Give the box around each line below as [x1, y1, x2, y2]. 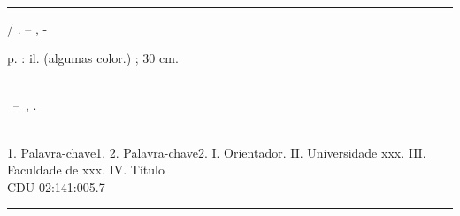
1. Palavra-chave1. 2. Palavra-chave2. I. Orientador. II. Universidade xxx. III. [7, 143, 426, 161]
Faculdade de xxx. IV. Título [7, 160, 165, 179]
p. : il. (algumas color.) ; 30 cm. [7, 49, 179, 67]
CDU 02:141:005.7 [7, 177, 105, 196]
